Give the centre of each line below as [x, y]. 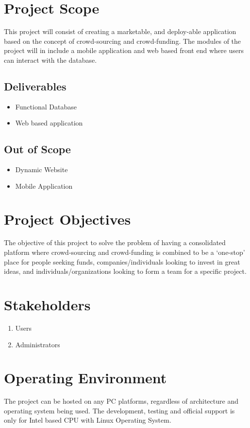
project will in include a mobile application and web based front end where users [124, 50]
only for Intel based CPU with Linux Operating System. [88, 420]
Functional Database [46, 106]
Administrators [38, 344]
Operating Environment [85, 378]
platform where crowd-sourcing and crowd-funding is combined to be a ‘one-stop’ [125, 252]
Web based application [49, 123]
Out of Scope [37, 149]
